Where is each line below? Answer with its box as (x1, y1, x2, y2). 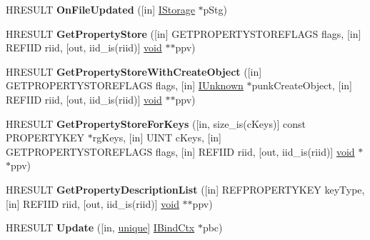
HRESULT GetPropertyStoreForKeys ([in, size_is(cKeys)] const (6, 116, 306, 131)
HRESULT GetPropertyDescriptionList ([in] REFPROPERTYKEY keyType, (6, 181, 365, 196)
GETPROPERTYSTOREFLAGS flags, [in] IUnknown (6, 78, 244, 93)
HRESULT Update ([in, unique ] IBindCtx (6, 220, 195, 235)
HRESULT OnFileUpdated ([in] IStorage (6, 2, 195, 16)
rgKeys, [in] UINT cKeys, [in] (92, 130, 221, 145)
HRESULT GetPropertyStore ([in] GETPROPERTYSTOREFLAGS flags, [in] (6, 26, 361, 41)
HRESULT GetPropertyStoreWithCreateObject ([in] (6, 64, 262, 79)
